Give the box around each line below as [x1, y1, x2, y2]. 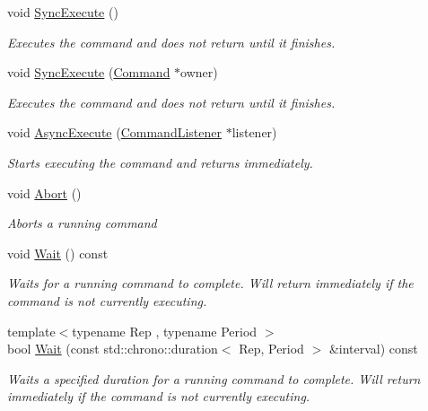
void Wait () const [7, 243, 109, 262]
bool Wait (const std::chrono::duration [7, 339, 218, 358]
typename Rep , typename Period [72, 321, 258, 340]
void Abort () [7, 183, 82, 202]
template [7, 321, 56, 340]
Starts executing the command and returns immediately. [7, 153, 313, 171]
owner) [180, 63, 218, 82]
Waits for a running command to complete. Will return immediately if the [7, 274, 414, 293]
